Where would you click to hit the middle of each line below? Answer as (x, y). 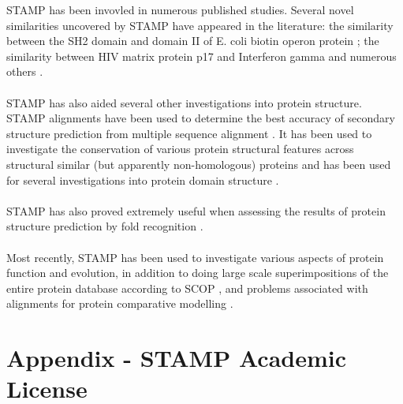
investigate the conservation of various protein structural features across (180, 149)
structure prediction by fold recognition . (105, 226)
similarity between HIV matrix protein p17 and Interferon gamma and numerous (201, 56)
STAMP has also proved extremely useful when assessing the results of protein (196, 210)
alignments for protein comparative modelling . (120, 303)
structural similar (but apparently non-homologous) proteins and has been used (199, 164)
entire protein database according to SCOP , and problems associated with (187, 288)
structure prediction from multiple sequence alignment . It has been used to (189, 133)
